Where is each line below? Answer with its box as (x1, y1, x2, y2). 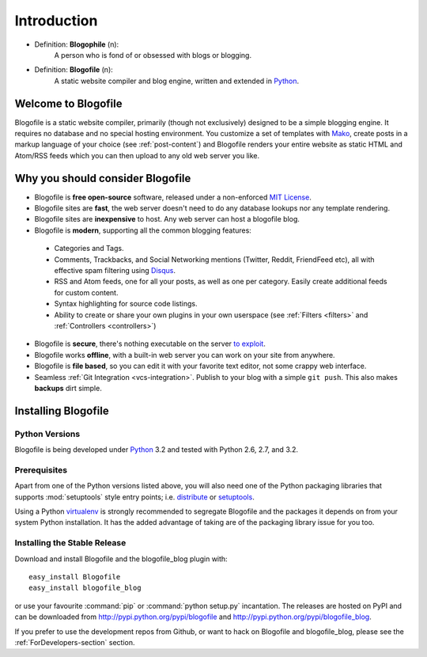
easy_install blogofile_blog (28, 583, 142, 593)
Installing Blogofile (14, 404, 110, 417)
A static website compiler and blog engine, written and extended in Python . (54, 76, 300, 85)
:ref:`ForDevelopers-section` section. (14, 637, 135, 647)
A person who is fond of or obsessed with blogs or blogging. (54, 50, 252, 59)
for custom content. (54, 287, 119, 297)
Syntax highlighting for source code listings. (54, 299, 198, 309)
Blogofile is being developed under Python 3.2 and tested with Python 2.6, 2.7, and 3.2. (14, 445, 299, 454)
